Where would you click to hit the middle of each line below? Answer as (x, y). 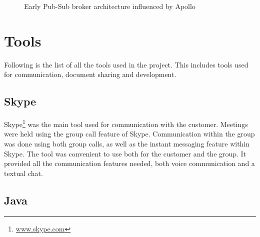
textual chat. (23, 173)
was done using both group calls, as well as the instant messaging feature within (127, 143)
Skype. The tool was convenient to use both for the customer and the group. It (125, 153)
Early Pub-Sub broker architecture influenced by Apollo (110, 6)
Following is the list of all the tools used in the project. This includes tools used (126, 64)
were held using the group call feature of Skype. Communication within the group (129, 134)
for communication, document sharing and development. (90, 74)
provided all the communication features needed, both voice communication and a (129, 163)
